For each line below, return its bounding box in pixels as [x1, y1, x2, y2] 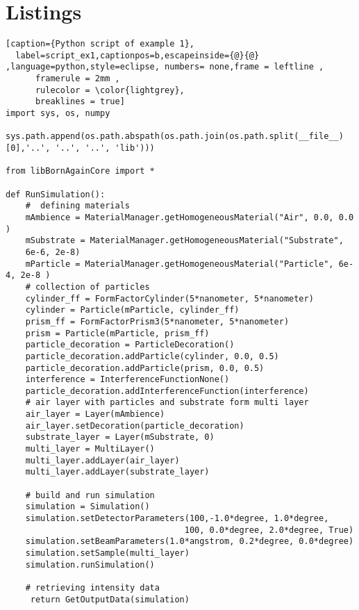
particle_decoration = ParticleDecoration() [25, 340, 235, 350]
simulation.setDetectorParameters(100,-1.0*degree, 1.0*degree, [25, 513, 329, 524]
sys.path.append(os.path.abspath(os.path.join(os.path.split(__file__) [6, 131, 344, 142]
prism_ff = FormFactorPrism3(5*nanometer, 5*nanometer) [25, 316, 290, 327]
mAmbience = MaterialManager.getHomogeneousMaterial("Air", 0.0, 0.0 [25, 212, 354, 222]
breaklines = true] [35, 97, 125, 107]
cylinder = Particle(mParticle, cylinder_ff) [25, 305, 240, 315]
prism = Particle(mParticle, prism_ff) [25, 328, 210, 338]
